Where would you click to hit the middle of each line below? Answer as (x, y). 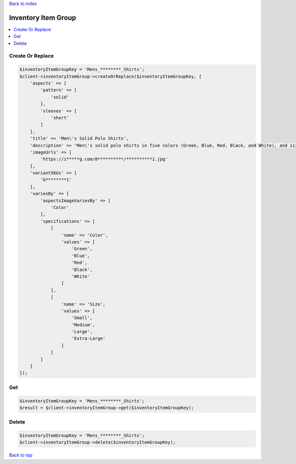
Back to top (21, 455)
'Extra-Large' (89, 339)
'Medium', (84, 325)
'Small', (82, 318)
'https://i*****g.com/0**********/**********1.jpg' (104, 159)
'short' (60, 118)
